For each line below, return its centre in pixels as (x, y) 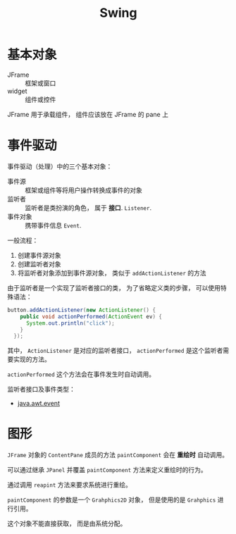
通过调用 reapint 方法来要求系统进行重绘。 (69, 485)
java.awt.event (38, 404)
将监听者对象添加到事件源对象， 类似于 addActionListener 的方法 (112, 273)
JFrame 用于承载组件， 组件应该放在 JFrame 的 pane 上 (88, 114)
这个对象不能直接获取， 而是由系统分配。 (67, 523)
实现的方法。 (32, 359)
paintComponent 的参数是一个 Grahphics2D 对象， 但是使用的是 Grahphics (112, 500)
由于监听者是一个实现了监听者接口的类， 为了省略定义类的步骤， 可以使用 (114, 287)
